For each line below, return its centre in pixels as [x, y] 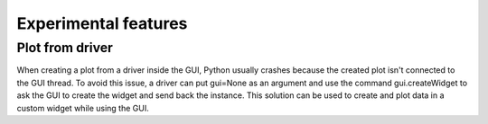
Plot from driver [65, 48]
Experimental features [102, 23]
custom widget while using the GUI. [83, 108]
